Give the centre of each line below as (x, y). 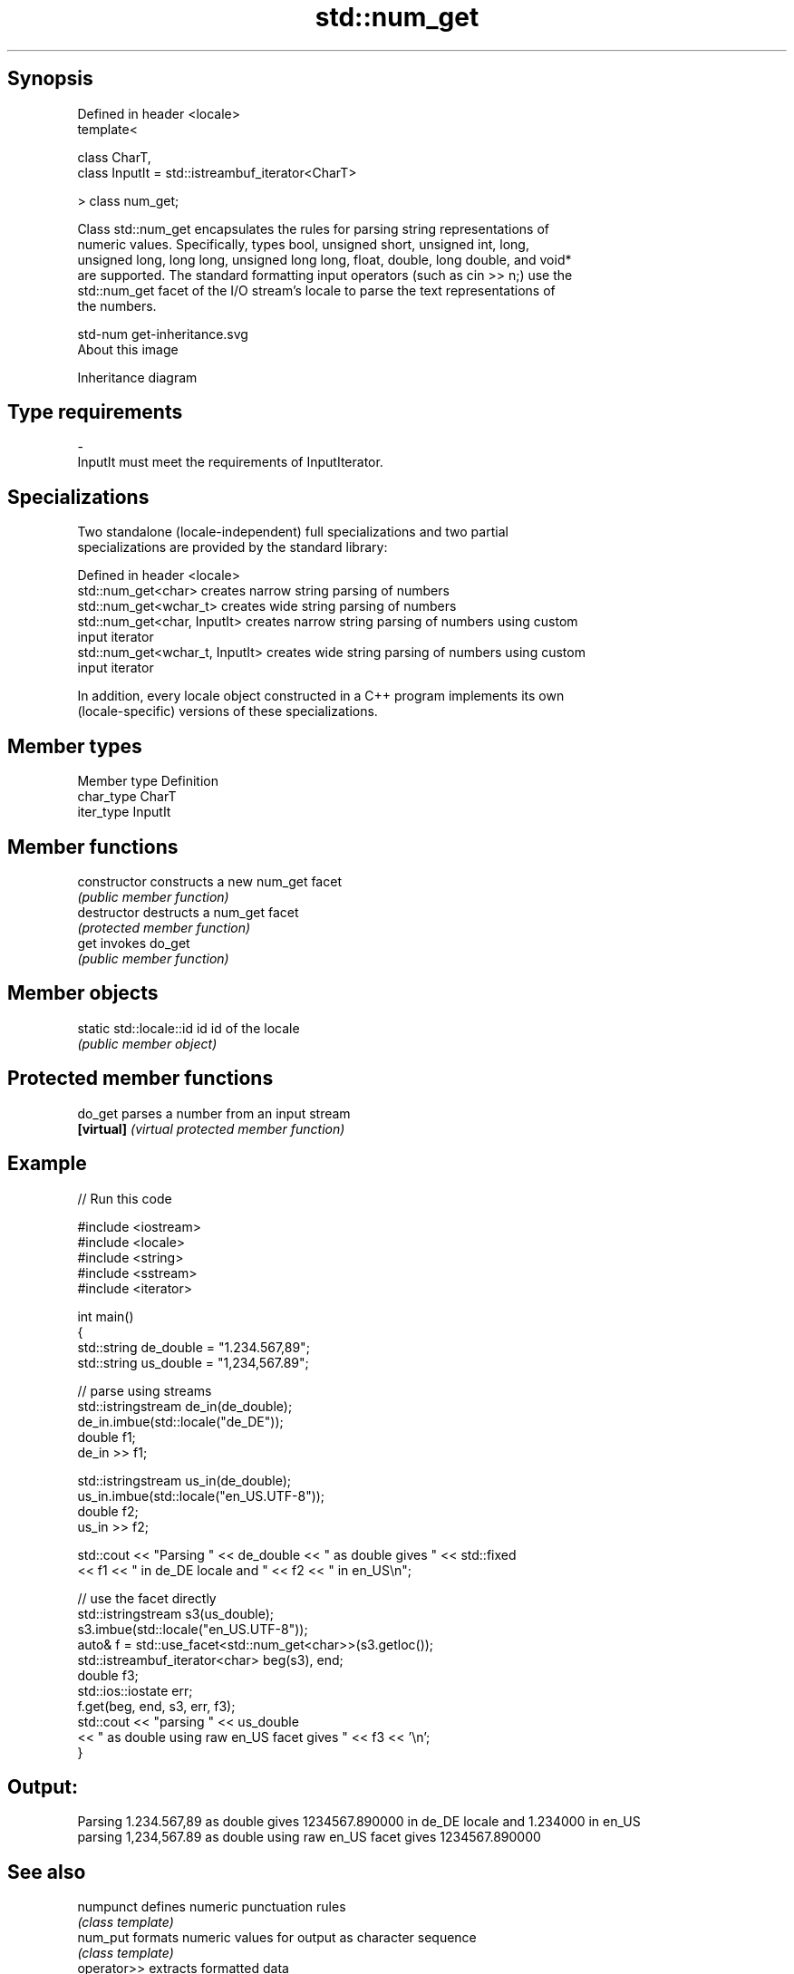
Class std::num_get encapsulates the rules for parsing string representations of (313, 228)
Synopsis (50, 79)
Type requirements (95, 412)
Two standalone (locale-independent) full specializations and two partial (293, 532)
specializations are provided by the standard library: (232, 547)
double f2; (108, 1511)
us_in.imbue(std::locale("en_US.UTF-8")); (201, 1495)
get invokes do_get (134, 943)
